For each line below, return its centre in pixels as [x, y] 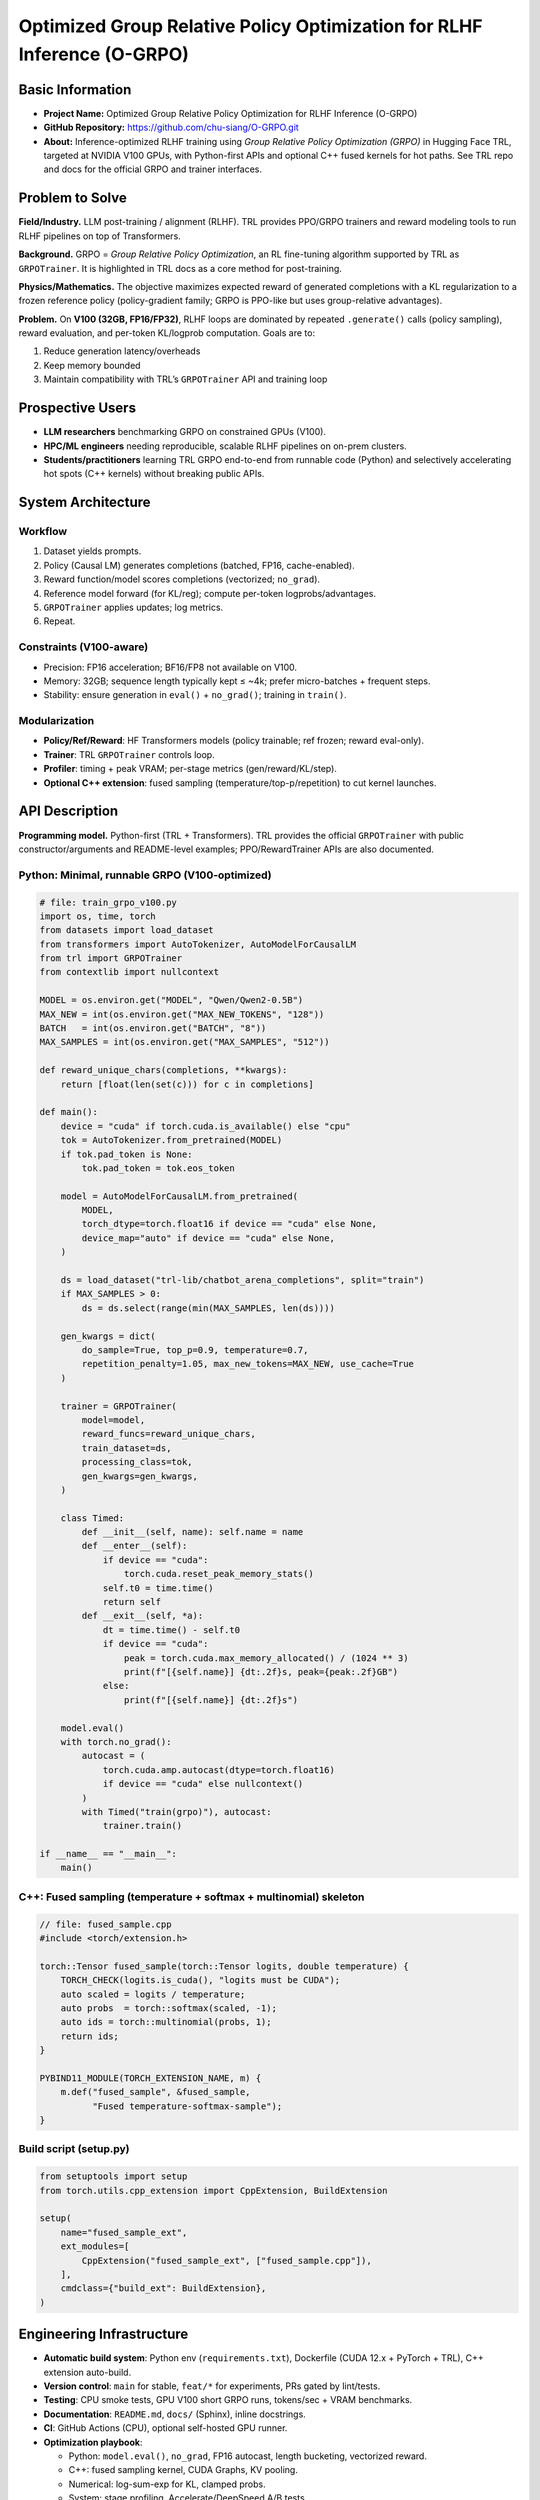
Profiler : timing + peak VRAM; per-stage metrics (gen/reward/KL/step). [190, 769]
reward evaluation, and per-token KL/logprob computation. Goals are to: [166, 333]
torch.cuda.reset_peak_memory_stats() [218, 1574]
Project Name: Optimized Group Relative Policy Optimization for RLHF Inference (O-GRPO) [230, 113]
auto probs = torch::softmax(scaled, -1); [168, 2008]
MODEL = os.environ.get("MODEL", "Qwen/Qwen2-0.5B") [171, 1000]
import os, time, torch [98, 916]
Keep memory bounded [92, 365]
